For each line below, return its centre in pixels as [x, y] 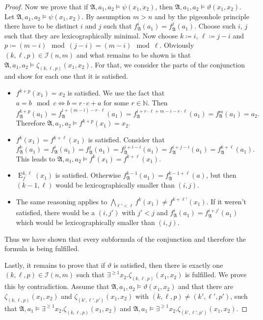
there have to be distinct [41, 26]
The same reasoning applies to [62, 201]
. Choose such [215, 26]
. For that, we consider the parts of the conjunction [168, 64]
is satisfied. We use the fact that [116, 93]
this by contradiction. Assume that [57, 286]
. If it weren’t [226, 201]
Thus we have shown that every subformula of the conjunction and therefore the [125, 239]
